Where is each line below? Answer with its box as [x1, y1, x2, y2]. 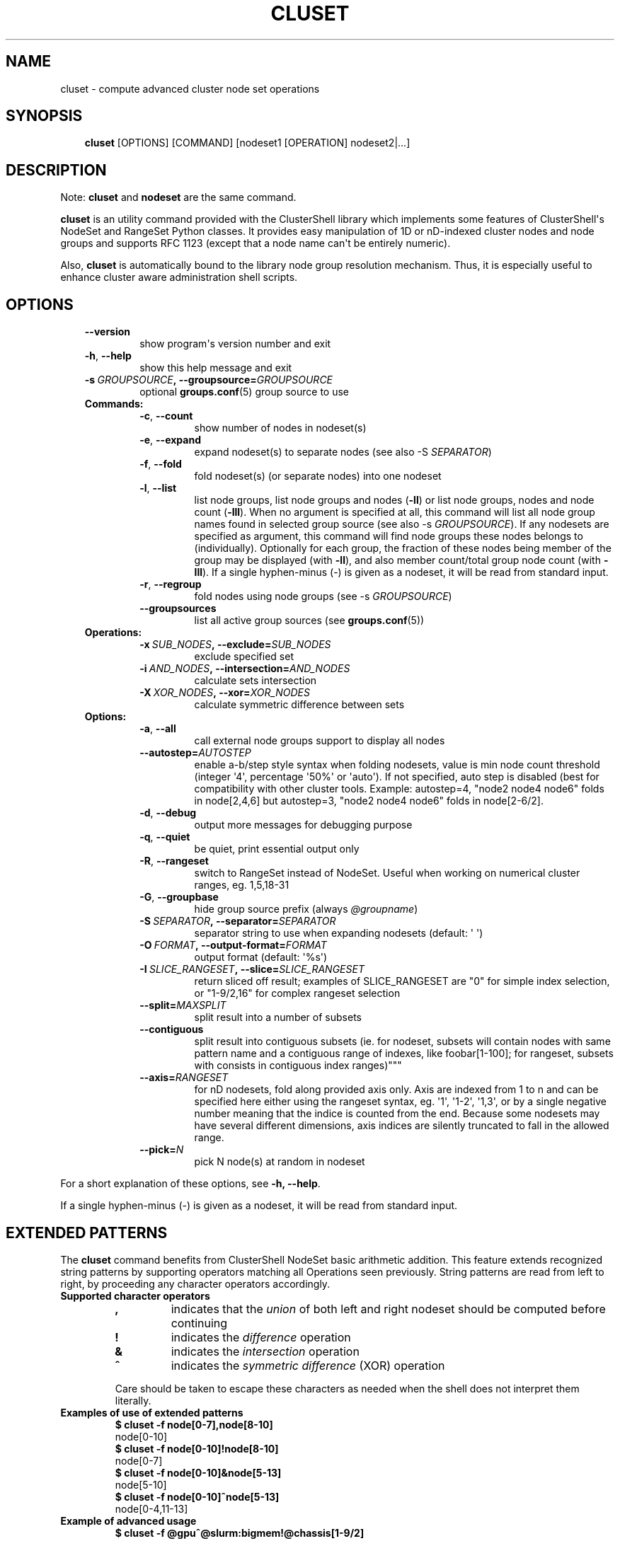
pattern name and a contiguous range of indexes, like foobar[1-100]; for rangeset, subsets [194, 1047, 614, 1060]
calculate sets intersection [194, 674, 317, 687]
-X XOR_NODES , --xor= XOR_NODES [139, 686, 311, 699]
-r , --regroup [139, 578, 202, 591]
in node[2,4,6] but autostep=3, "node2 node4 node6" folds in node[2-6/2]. [194, 795, 544, 807]
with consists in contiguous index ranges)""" [194, 1059, 402, 1072]
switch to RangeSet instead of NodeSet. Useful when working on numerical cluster [194, 867, 580, 879]
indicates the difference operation [171, 1329, 351, 1344]
